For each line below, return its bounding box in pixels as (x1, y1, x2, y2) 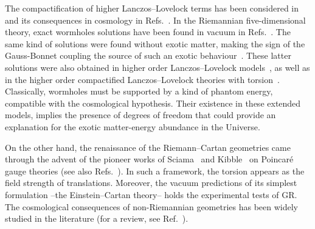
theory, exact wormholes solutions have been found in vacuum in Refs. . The (5, 25, 291, 38)
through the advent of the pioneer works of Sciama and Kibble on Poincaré (5, 153, 294, 165)
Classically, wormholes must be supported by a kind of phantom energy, (5, 85, 273, 98)
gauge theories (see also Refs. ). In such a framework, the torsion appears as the (5, 164, 305, 177)
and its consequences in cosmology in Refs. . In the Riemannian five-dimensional (5, 13, 306, 26)
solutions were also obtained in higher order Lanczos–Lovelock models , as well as (5, 61, 310, 73)
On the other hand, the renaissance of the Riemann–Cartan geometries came (5, 141, 291, 153)
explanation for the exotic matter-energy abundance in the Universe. (5, 120, 260, 133)
